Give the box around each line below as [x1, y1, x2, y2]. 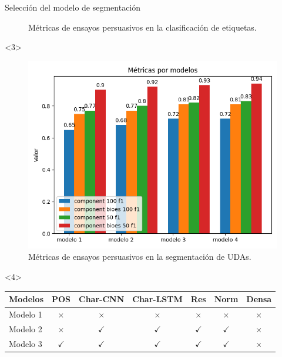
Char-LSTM [132, 293, 183, 305]
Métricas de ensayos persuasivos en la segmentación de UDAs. [28, 250, 251, 263]
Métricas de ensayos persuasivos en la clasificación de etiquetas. [28, 21, 257, 33]
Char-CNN [79, 293, 125, 305]
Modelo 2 [9, 322, 42, 335]
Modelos [9, 293, 43, 305]
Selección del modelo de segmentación [5, 1, 141, 13]
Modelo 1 [9, 308, 42, 320]
